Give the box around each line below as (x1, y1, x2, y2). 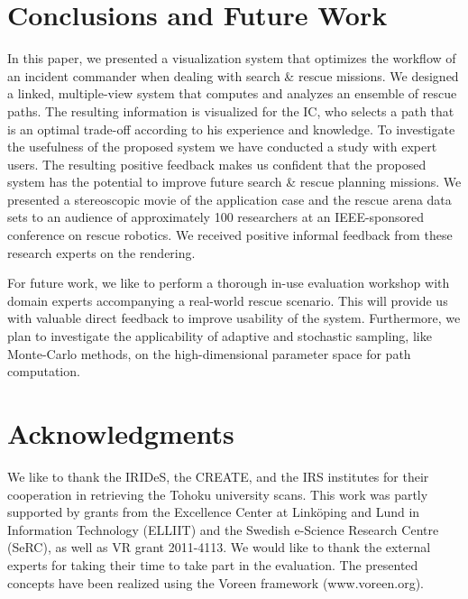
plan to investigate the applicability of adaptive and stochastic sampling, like (7, 327, 432, 346)
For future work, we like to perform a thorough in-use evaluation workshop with (7, 273, 450, 292)
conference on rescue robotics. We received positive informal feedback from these (7, 226, 453, 244)
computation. (7, 362, 80, 381)
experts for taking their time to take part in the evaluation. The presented (7, 555, 418, 574)
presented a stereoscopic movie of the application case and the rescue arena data (7, 189, 452, 208)
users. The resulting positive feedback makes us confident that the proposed (7, 154, 427, 173)
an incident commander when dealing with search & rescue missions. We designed (7, 66, 459, 85)
